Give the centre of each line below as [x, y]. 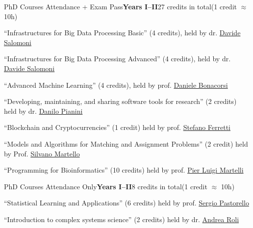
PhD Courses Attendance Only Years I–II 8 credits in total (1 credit [106, 186]
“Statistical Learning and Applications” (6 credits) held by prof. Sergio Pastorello [126, 203]
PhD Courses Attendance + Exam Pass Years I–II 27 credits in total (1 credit [120, 6]
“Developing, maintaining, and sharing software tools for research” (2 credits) [120, 101]
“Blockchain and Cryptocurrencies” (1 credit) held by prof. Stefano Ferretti [117, 127]
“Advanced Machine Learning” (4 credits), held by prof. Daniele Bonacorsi [116, 85]
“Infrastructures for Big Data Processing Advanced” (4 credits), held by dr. [117, 59]
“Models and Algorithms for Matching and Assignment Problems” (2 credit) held [126, 143]
